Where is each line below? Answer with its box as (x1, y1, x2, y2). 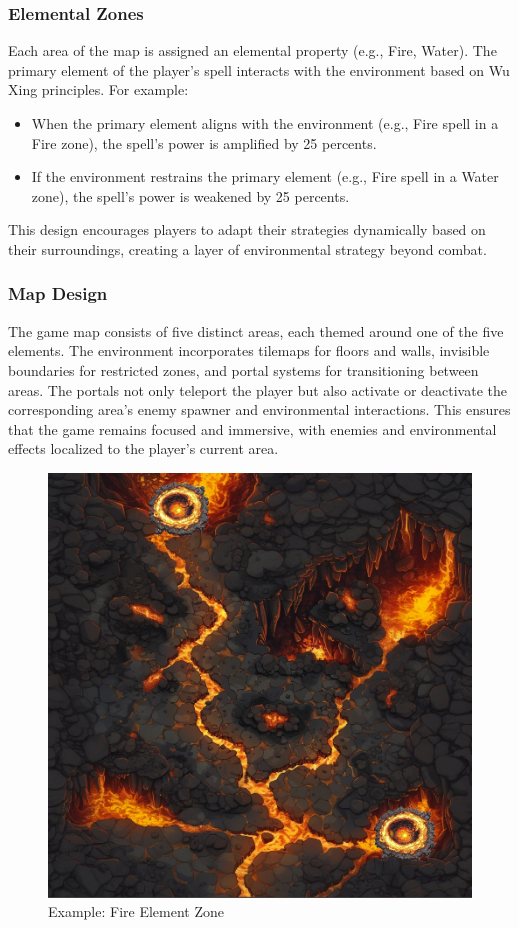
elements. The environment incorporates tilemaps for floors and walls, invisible (8, 340, 490, 361)
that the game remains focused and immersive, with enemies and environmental (8, 418, 497, 439)
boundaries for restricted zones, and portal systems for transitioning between (8, 359, 479, 380)
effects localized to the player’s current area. (8, 438, 279, 459)
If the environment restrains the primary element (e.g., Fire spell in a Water (31, 166, 499, 187)
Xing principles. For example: (8, 79, 189, 100)
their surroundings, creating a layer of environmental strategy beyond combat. (8, 238, 487, 259)
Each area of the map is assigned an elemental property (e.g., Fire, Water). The (8, 40, 497, 61)
